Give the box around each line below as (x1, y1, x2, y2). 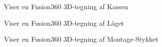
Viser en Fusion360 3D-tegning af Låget (4, 17, 124, 28)
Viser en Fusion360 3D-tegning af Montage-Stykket (4, 34, 159, 44)
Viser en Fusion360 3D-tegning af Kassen (4, 1, 128, 11)
